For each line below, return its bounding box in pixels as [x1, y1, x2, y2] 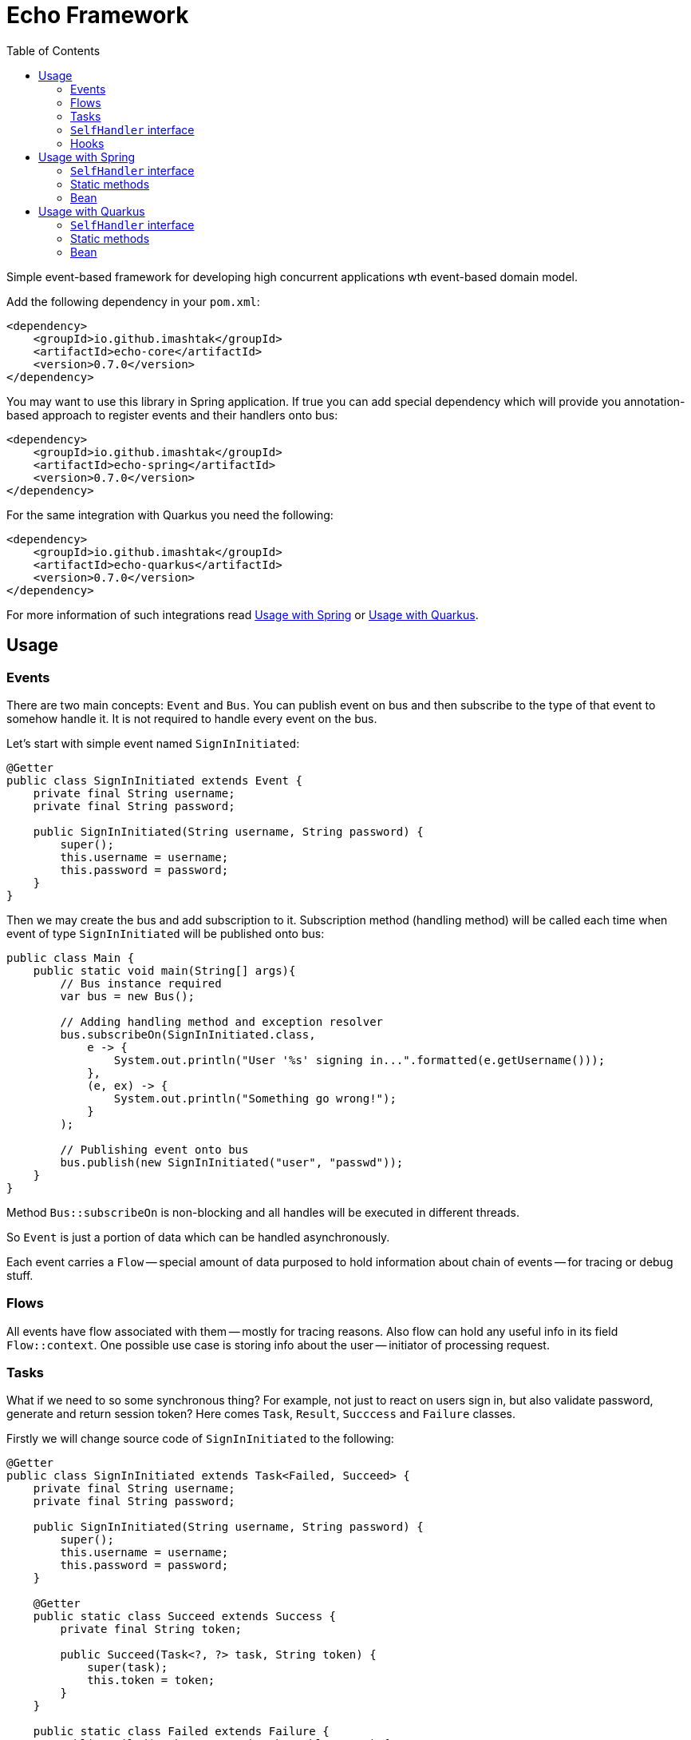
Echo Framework [6, 2, 189, 29]
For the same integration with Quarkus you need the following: [6, 507, 334, 522]
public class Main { [6, 951, 135, 964]
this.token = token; [87, 1674, 215, 1687]
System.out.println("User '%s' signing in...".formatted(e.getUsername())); [113, 1053, 606, 1067]
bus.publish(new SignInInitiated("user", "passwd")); [60, 1155, 404, 1169]
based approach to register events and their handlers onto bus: [6, 407, 338, 422]
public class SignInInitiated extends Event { [6, 773, 302, 787]
